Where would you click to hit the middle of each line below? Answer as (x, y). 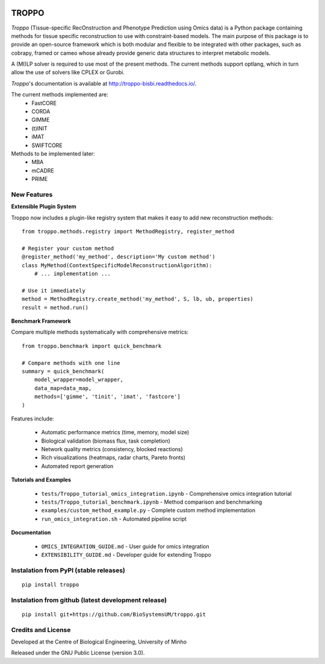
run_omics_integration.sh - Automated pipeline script (114, 519)
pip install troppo (51, 584)
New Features (32, 194)
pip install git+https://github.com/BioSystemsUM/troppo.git (114, 614)
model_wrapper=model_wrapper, (79, 380)
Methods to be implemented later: (53, 153)
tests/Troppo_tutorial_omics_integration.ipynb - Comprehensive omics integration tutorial (166, 493)
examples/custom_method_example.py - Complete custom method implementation (148, 510)
